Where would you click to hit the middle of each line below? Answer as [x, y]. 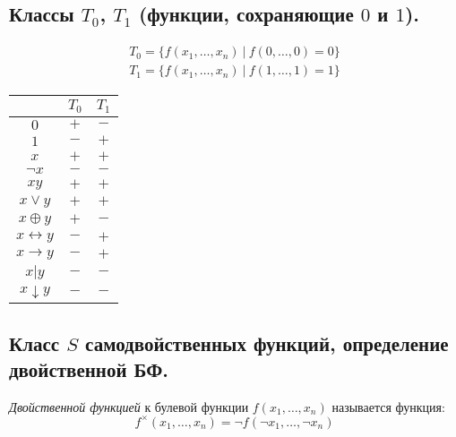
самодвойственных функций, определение [267, 343]
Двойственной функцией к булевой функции [129, 406]
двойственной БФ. [89, 368]
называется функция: [388, 406]
